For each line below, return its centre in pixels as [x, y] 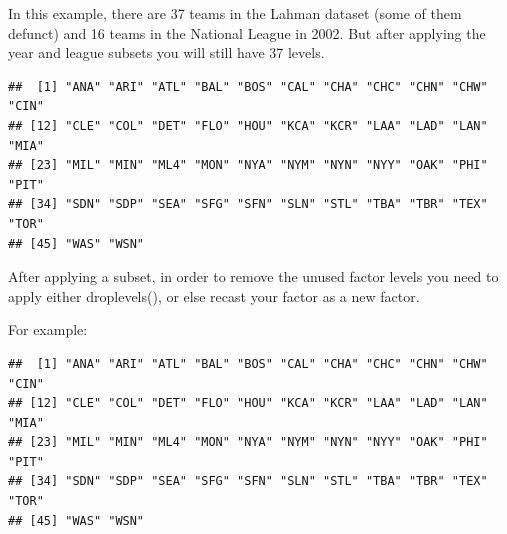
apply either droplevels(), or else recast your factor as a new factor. [214, 295]
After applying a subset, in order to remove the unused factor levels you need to [253, 276]
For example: [48, 329]
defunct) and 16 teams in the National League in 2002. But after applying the [247, 32]
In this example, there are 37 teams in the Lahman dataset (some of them [235, 13]
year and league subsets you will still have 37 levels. [166, 52]
